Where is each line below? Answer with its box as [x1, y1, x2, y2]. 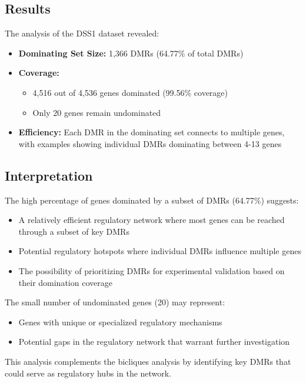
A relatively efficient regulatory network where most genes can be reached [18, 214, 285, 226]
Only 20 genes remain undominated [32, 106, 161, 118]
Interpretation [5, 166, 93, 184]
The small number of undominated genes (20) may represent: [5, 296, 225, 308]
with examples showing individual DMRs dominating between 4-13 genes [18, 137, 282, 149]
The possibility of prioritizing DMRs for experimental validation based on [18, 264, 285, 277]
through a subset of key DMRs [18, 225, 129, 237]
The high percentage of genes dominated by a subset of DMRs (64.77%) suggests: [5, 194, 299, 206]
